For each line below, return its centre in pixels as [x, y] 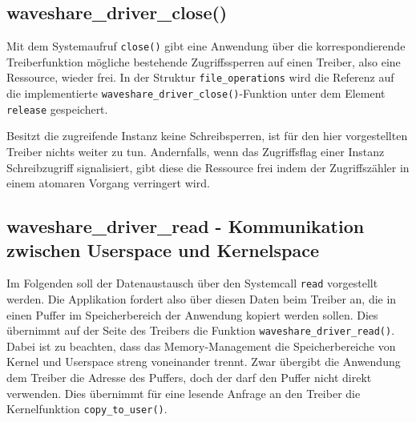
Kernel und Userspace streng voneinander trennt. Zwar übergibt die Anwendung [204, 362]
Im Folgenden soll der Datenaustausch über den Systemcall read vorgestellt [192, 283]
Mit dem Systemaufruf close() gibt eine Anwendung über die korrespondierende [206, 46]
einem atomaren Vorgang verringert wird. [108, 183]
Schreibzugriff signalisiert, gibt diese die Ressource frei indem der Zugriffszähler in [208, 167]
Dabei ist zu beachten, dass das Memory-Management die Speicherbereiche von [201, 346]
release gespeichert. [57, 109]
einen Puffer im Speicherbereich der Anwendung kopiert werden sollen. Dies [192, 314]
